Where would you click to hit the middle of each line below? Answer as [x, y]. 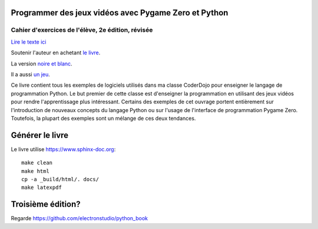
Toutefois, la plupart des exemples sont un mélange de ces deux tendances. [103, 118]
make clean [37, 163]
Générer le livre [40, 135]
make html [35, 171]
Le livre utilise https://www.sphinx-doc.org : [63, 149]
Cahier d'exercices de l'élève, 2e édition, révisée [82, 30]
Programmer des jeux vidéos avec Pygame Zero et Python [120, 13]
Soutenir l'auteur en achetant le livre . [56, 53]
